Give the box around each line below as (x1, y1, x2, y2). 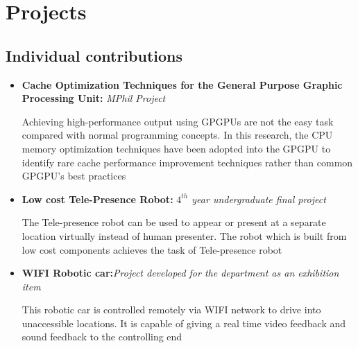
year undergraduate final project (191, 191, 326, 206)
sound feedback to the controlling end (22, 329, 182, 344)
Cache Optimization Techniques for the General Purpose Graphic (22, 77, 343, 92)
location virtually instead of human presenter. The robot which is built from (22, 228, 347, 243)
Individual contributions (6, 44, 183, 66)
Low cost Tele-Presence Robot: (22, 191, 173, 206)
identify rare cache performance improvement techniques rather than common (22, 155, 353, 169)
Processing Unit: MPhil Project (22, 91, 166, 105)
